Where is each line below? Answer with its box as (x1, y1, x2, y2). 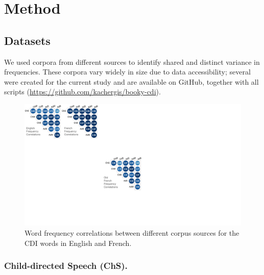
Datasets (4, 32, 51, 48)
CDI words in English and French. (25, 237, 132, 248)
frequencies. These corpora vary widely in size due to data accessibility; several (4, 66, 251, 77)
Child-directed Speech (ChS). (4, 259, 128, 272)
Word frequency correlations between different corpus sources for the (25, 228, 239, 238)
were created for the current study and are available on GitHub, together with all (4, 76, 259, 87)
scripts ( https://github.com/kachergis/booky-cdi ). (4, 86, 161, 97)
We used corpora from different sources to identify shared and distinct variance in (4, 56, 260, 67)
